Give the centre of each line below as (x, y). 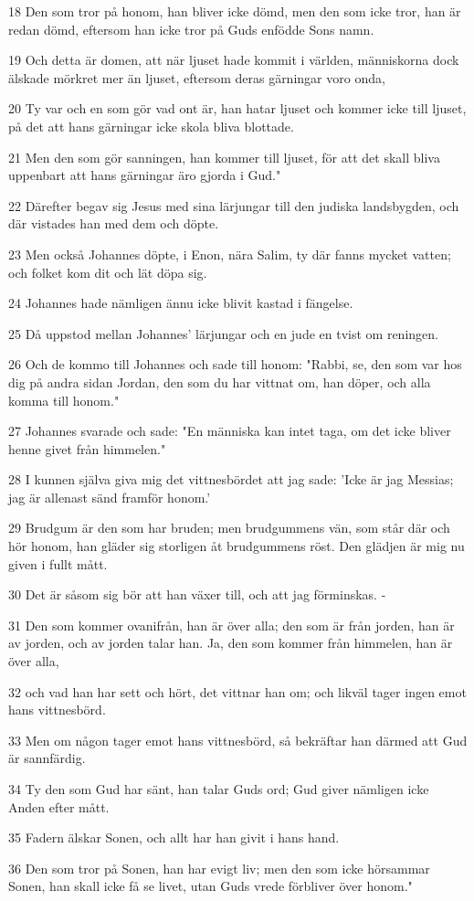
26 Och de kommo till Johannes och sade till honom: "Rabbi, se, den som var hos (235, 364)
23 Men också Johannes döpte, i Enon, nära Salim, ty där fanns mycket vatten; (230, 254)
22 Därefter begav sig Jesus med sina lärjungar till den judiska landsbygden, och (234, 205)
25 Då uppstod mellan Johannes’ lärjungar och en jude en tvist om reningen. (223, 333)
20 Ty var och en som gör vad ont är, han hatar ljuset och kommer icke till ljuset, (237, 108)
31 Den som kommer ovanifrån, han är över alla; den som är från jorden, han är (232, 625)
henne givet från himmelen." (87, 448)
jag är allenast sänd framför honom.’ (110, 497)
